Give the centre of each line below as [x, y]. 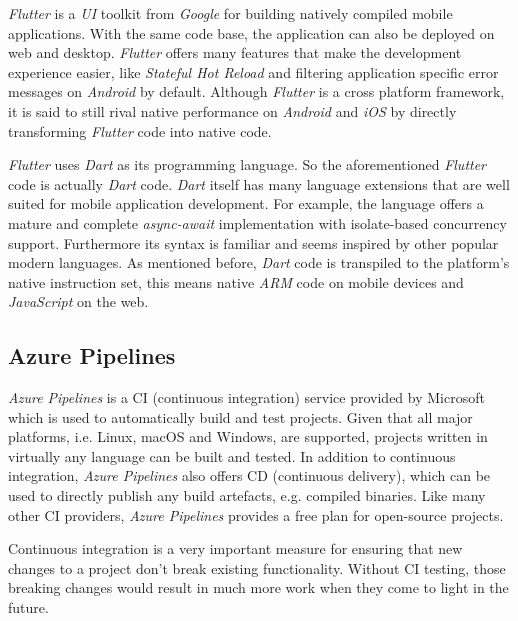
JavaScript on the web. [78, 301]
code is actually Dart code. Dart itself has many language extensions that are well [259, 183]
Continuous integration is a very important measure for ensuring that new [235, 548]
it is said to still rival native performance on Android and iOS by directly [232, 110]
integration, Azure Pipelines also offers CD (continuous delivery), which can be [249, 475]
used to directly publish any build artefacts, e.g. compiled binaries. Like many [247, 495]
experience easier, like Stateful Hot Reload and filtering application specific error [253, 71]
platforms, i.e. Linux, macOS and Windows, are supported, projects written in [248, 436]
